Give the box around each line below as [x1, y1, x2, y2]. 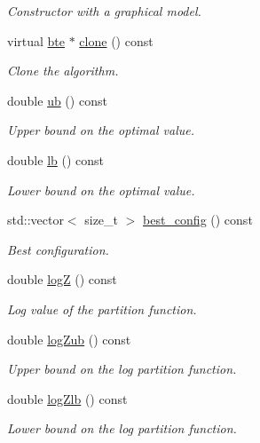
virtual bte [7, 31, 66, 50]
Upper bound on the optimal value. [7, 121, 194, 139]
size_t [84, 210, 119, 229]
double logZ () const [7, 270, 117, 289]
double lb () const [7, 150, 104, 169]
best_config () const [143, 210, 253, 229]
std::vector [7, 210, 64, 229]
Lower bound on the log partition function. [7, 419, 237, 438]
